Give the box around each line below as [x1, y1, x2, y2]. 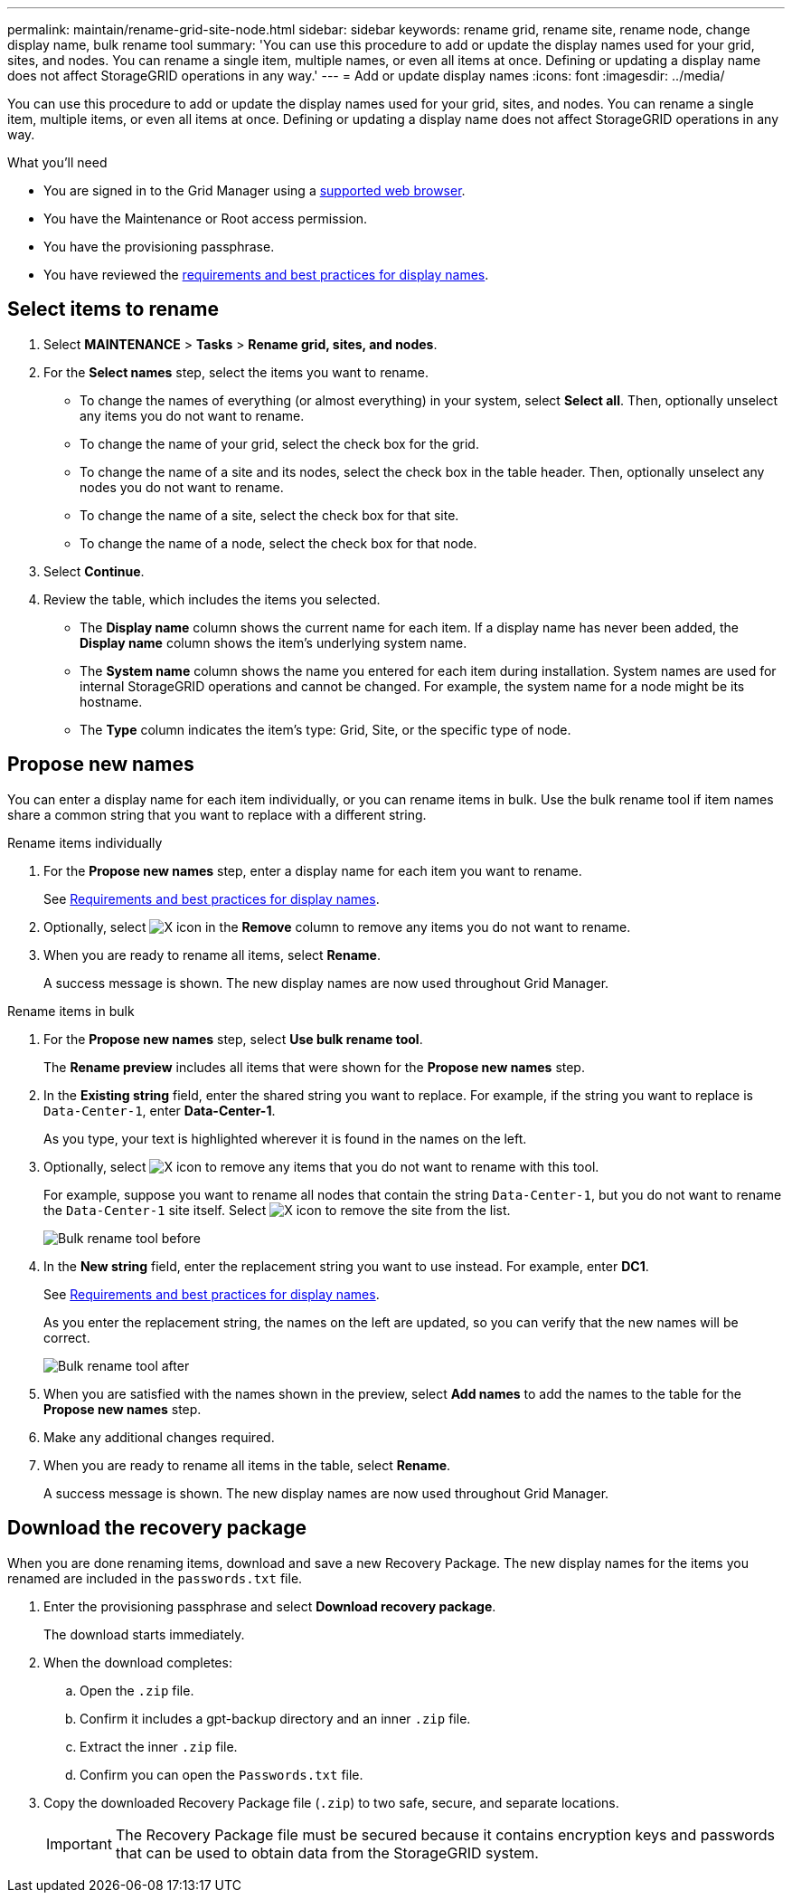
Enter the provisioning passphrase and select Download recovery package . [43, 1598, 496, 1614]
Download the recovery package [7, 1516, 306, 1540]
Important [46, 1834, 112, 1853]
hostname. [80, 693, 143, 709]
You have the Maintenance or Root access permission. [43, 211, 368, 226]
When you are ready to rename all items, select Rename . [43, 946, 381, 963]
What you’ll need [7, 155, 108, 170]
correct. [43, 1329, 90, 1345]
